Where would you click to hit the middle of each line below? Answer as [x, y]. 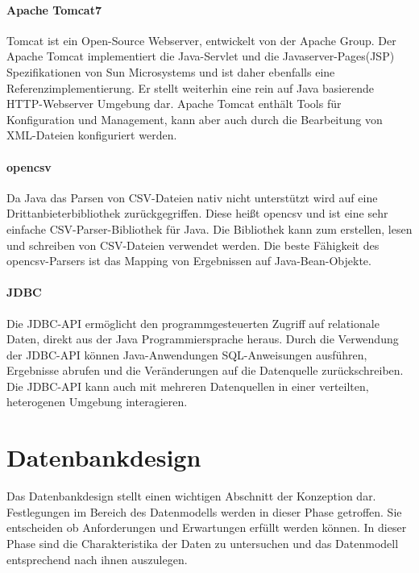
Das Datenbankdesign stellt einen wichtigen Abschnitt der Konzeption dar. [191, 496]
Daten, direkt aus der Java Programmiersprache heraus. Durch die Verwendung [203, 339]
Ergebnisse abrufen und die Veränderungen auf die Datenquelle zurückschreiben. [205, 370]
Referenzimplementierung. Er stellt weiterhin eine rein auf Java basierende [190, 87]
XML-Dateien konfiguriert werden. [92, 135]
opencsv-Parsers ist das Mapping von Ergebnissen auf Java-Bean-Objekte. [189, 261]
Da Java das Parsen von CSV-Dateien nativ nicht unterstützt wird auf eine [192, 197]
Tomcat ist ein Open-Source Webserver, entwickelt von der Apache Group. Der [201, 40]
